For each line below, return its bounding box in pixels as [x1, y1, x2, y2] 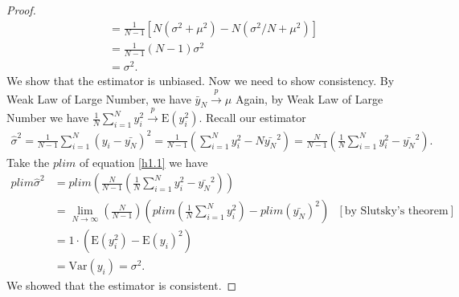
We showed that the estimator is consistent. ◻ [6, 277, 237, 294]
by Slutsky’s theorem [344, 205, 449, 218]
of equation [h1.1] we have [79, 153, 208, 170]
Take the [6, 153, 50, 170]
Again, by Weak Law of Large [235, 90, 383, 107]
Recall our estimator [205, 109, 306, 126]
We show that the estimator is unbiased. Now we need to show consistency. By [6, 72, 395, 89]
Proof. [6, 2, 36, 18]
